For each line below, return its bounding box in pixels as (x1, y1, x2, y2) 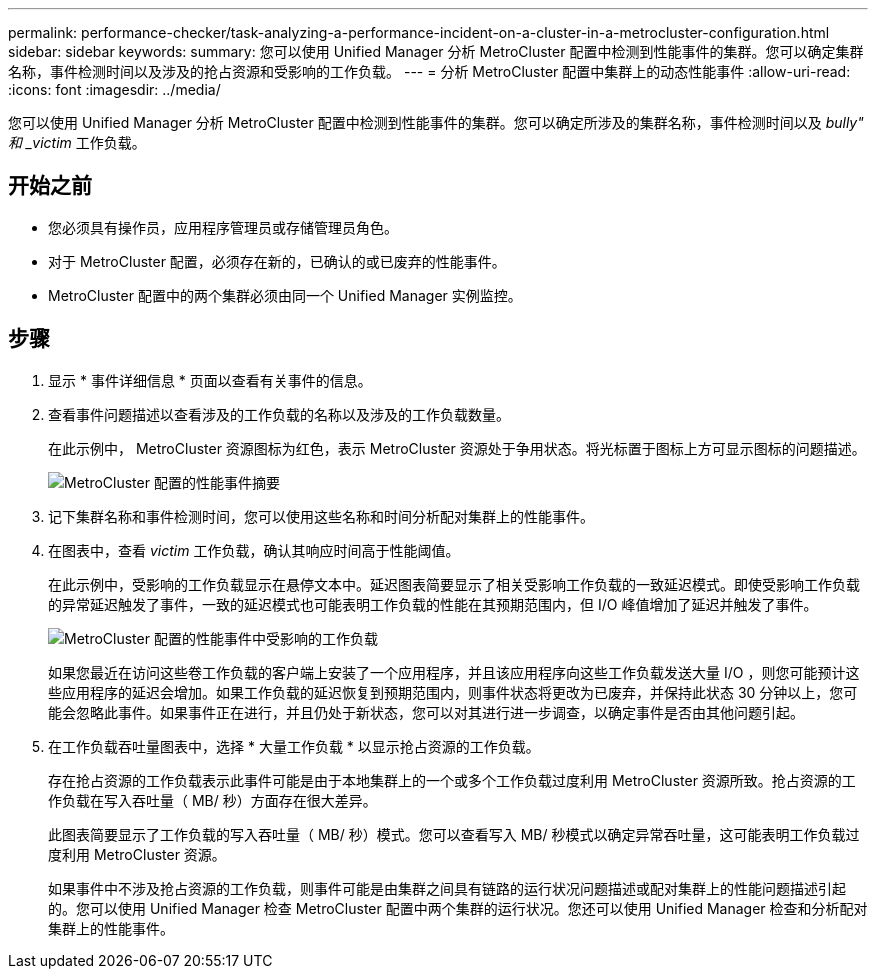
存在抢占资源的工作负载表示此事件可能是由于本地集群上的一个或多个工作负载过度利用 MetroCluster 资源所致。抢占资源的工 (48, 771, 856, 789)
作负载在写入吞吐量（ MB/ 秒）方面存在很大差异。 (48, 791, 377, 809)
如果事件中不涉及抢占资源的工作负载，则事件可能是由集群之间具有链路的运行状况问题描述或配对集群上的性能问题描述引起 (48, 879, 846, 897)
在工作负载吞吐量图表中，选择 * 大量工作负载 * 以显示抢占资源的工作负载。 (48, 737, 540, 755)
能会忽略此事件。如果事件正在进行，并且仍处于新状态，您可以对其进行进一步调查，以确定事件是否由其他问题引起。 (48, 703, 804, 721)
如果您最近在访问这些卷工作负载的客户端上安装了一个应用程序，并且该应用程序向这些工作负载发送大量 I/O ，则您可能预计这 (48, 663, 860, 681)
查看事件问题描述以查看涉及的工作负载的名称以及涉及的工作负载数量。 (48, 405, 510, 423)
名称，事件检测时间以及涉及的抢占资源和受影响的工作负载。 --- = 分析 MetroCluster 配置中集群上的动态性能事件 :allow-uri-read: (8, 63, 851, 80)
